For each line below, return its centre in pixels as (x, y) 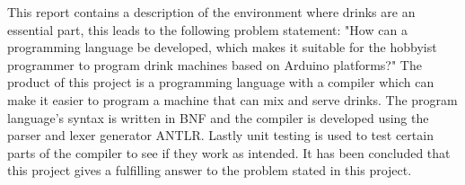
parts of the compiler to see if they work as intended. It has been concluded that (229, 152)
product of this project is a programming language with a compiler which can (221, 82)
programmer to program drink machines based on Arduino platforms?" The (215, 64)
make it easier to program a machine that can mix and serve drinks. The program (232, 99)
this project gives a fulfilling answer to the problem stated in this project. (210, 170)
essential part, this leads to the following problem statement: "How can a (207, 29)
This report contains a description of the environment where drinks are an (211, 12)
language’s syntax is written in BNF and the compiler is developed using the (218, 117)
